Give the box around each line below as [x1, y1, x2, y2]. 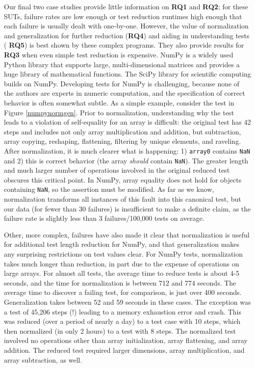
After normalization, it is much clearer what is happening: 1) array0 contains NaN [4, 145, 250, 156]
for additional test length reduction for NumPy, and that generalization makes [4, 239, 240, 249]
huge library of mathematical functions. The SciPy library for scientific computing [4, 69, 251, 79]
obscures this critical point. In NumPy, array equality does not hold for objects [4, 174, 242, 184]
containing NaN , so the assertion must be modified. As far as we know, [4, 184, 214, 194]
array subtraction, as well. [4, 354, 82, 365]
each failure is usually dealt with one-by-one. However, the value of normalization [4, 21, 249, 31]
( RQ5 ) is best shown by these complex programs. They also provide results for [4, 40, 244, 50]
